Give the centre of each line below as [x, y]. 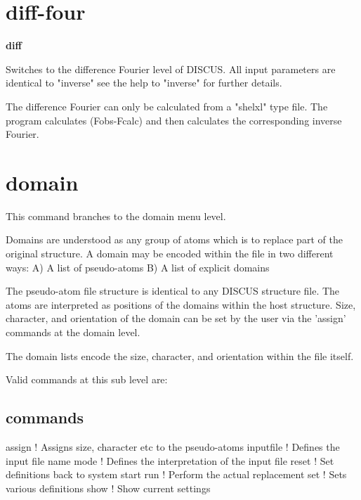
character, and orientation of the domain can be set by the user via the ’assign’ [176, 318]
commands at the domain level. [73, 332]
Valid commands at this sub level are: [87, 379]
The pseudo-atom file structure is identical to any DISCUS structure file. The [173, 291]
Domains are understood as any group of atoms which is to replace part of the [174, 239]
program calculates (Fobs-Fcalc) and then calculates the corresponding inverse [174, 120]
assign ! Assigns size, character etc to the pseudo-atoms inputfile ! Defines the [173, 446]
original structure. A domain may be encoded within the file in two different [170, 253]
